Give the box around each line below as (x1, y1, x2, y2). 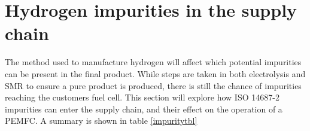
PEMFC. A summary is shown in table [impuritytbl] (5, 114, 197, 127)
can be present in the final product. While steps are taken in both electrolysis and (5, 67, 306, 80)
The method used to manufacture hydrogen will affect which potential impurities (5, 56, 302, 68)
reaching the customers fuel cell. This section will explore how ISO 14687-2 (5, 91, 279, 103)
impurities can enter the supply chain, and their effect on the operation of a (5, 102, 282, 115)
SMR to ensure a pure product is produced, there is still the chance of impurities (5, 79, 302, 92)
